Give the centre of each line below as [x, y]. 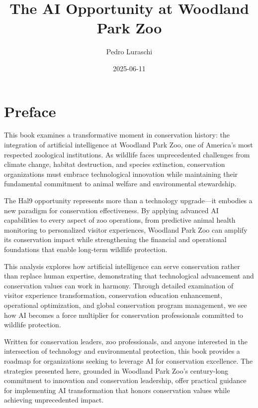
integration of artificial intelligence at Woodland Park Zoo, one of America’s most [129, 145]
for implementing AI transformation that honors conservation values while [117, 390]
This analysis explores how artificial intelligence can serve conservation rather [122, 266]
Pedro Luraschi [129, 52]
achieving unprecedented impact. [54, 400]
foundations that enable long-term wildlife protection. [86, 249]
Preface [30, 111]
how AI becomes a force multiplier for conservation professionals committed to [124, 315]
